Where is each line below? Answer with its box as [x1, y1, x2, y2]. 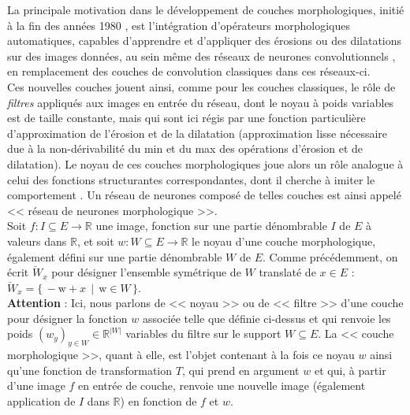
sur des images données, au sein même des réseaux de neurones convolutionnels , [7, 47, 396, 64]
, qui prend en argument [181, 361, 300, 378]
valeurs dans [7, 232, 67, 249]
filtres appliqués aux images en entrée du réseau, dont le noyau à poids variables [7, 94, 394, 110]
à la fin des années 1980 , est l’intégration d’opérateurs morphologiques [7, 17, 350, 33]
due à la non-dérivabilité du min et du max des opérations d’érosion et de [7, 140, 363, 157]
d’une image [7, 377, 65, 394]
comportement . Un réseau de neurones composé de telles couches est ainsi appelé [7, 187, 401, 203]
